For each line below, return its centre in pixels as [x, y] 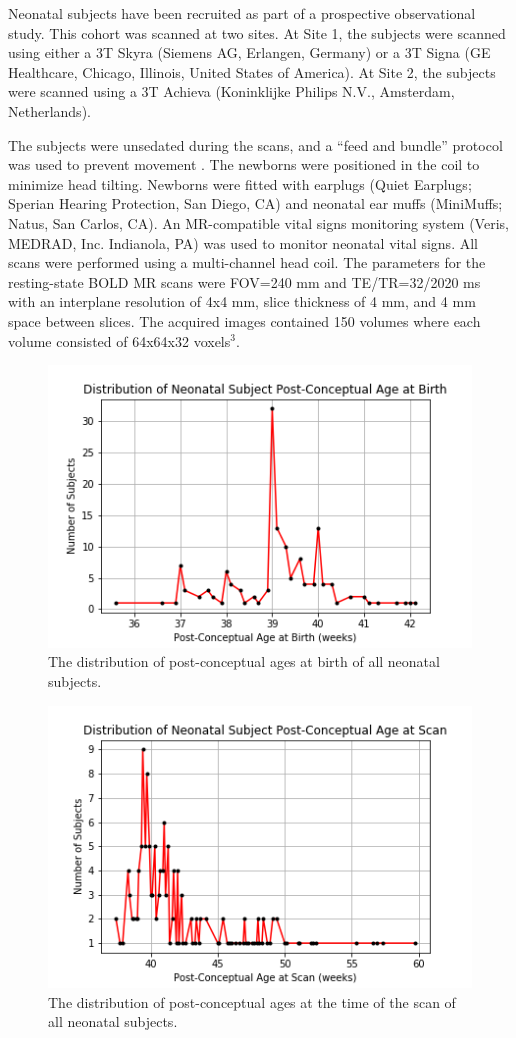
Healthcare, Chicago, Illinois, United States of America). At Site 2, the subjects [252, 71]
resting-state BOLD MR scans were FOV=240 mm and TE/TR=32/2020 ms [244, 281]
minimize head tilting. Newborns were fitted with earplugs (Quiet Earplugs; [240, 183]
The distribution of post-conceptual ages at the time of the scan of [252, 1001]
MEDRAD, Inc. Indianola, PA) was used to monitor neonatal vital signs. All [243, 242]
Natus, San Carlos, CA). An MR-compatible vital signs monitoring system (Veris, [258, 222]
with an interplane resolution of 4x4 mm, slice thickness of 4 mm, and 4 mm [242, 301]
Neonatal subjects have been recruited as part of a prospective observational [242, 13]
